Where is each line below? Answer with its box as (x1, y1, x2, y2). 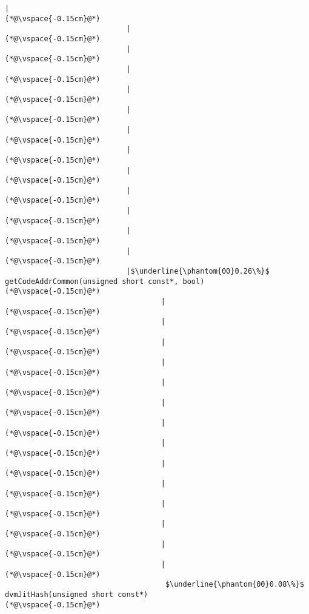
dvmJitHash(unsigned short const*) (5, 590, 148, 599)
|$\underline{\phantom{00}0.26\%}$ (126, 267, 270, 276)
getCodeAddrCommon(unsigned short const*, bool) (5, 277, 205, 286)
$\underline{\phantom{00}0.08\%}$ (165, 580, 304, 589)
